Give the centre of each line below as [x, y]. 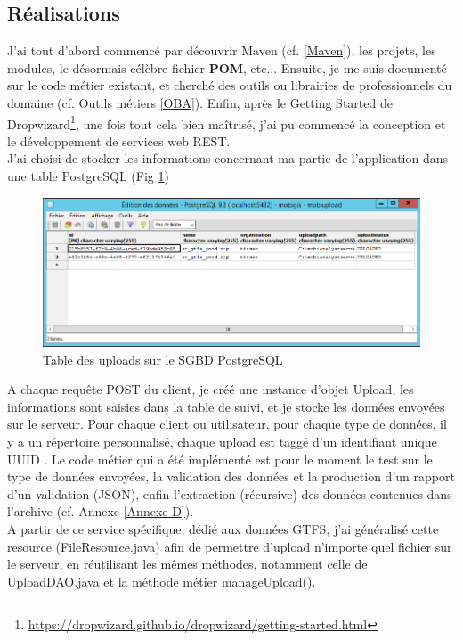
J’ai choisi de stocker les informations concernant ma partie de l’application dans [228, 158]
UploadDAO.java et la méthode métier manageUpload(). [162, 581]
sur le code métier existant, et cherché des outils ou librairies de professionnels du [230, 85]
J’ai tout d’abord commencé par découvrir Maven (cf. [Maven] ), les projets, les [222, 50]
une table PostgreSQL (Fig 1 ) [88, 176]
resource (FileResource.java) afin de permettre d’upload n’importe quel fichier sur [230, 546]
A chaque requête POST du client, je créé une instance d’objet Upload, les [211, 389]
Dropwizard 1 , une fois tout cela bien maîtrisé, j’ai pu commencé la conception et [227, 122]
